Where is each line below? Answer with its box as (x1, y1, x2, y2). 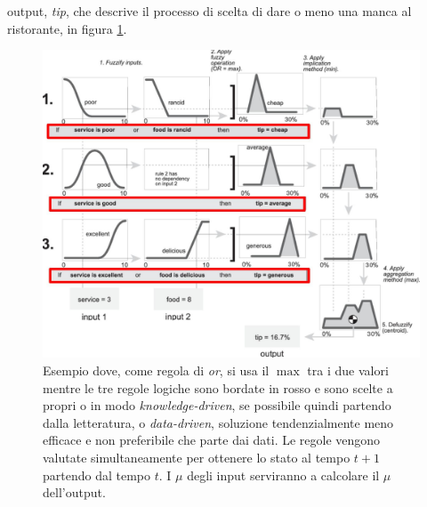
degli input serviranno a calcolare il (187, 465, 380, 484)
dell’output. (43, 483, 106, 502)
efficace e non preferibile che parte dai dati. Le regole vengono (43, 431, 381, 449)
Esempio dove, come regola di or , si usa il (43, 360, 270, 379)
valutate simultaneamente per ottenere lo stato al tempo (43, 447, 350, 466)
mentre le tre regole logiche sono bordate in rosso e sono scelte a (43, 378, 393, 397)
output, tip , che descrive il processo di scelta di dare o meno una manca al (7, 2, 412, 20)
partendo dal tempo (43, 465, 151, 484)
